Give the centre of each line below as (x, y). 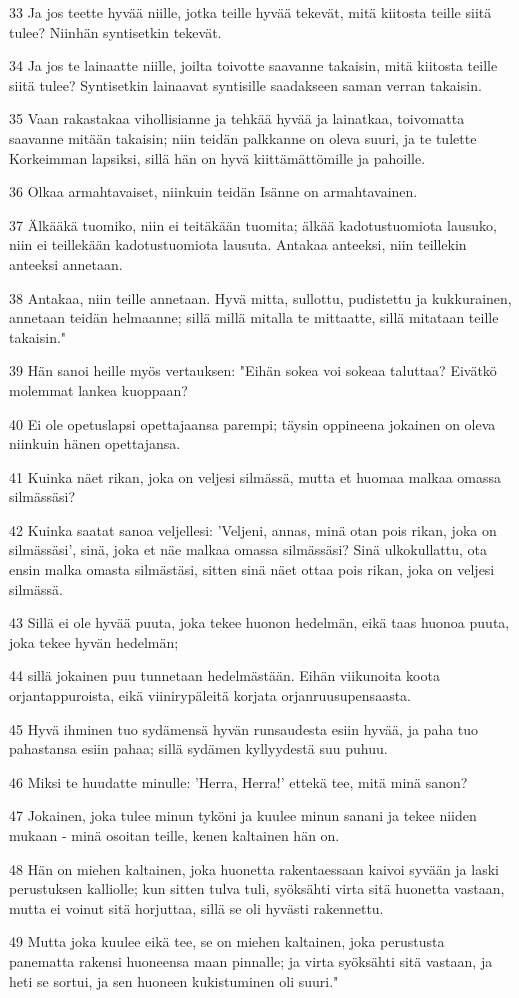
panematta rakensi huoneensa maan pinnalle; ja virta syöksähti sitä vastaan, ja (251, 960)
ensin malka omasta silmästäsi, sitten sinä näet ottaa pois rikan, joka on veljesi (252, 569)
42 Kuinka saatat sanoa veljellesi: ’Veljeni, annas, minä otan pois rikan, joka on (253, 529)
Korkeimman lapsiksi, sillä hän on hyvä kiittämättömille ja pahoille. (217, 157)
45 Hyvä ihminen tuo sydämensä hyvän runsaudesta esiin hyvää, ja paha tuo (244, 728)
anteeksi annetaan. (66, 263)
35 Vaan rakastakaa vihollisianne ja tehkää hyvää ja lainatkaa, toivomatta (237, 118)
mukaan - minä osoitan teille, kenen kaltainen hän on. (174, 835)
